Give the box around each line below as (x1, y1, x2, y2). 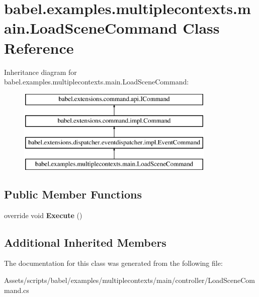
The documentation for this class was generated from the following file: (4, 258, 223, 268)
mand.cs (4, 284, 29, 295)
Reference (4, 37, 74, 58)
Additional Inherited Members (4, 234, 166, 250)
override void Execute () (4, 210, 82, 220)
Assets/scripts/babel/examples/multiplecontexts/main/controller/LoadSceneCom (4, 275, 255, 285)
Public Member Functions (4, 186, 142, 202)
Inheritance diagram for (4, 66, 77, 77)
